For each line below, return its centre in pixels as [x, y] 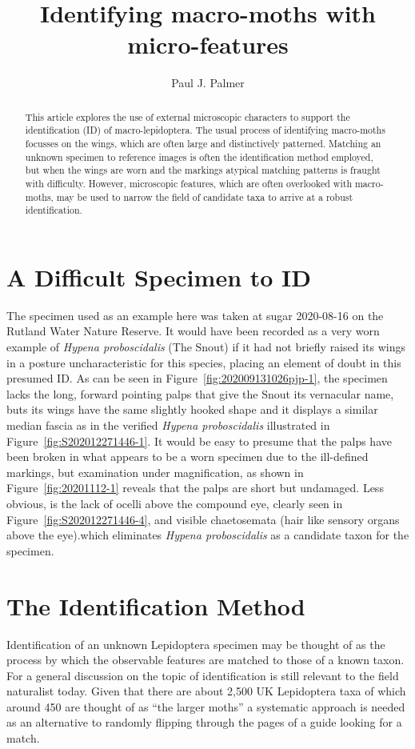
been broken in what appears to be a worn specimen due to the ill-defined [188, 457]
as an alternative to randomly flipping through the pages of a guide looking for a [204, 722]
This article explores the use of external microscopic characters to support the [188, 116]
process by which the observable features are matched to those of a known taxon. [206, 660]
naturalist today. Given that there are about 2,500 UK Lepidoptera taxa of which [206, 691]
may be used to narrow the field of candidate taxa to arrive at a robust [205, 196]
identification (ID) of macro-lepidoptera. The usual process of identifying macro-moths [205, 130]
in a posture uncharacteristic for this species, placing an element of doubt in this [204, 362]
